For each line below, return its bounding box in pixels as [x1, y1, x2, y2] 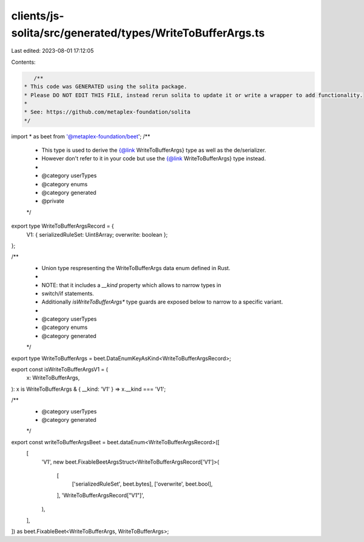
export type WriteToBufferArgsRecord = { [11, 222, 115, 230]
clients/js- [11, 9, 64, 22]
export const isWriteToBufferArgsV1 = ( [11, 366, 109, 373]
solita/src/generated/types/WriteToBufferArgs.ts [11, 26, 265, 39]
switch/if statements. [41, 290, 94, 297]
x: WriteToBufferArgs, [26, 374, 80, 382]
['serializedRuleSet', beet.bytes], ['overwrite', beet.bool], [72, 480, 213, 488]
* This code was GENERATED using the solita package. [24, 83, 187, 90]
